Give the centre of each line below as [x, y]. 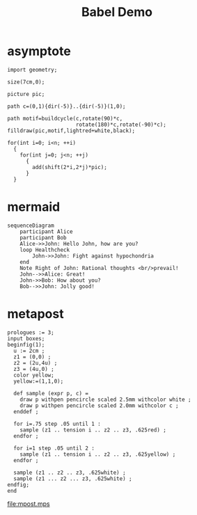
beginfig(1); [26, 344]
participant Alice [46, 231]
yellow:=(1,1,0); [39, 381]
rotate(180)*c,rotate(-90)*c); [121, 125]
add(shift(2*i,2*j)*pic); [70, 167]
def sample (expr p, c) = [51, 393]
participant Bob [44, 237]
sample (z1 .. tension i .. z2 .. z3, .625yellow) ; [98, 454]
